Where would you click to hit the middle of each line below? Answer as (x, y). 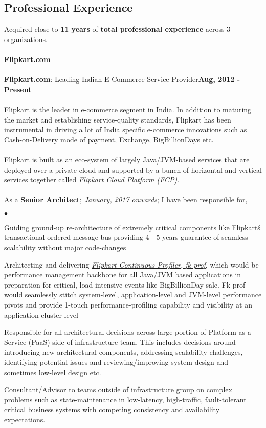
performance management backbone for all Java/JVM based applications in (123, 274)
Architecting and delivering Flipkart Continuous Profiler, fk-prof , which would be (131, 264)
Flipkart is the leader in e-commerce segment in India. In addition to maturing (128, 109)
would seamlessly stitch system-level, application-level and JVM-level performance (133, 294)
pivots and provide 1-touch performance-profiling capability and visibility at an (128, 305)
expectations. (25, 419)
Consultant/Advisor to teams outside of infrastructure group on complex (118, 389)
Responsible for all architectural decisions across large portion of (105, 332)
